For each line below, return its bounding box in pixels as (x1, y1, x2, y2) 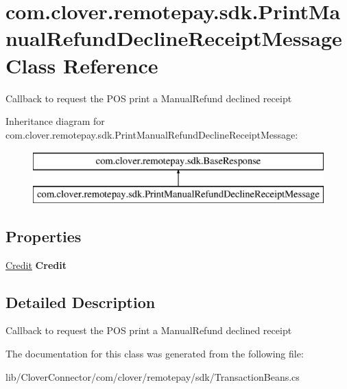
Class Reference (5, 51, 158, 79)
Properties (5, 225, 82, 246)
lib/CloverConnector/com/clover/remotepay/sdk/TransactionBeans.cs (5, 369, 300, 384)
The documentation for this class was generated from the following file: (5, 346, 304, 361)
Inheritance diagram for (5, 114, 105, 128)
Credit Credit (5, 257, 67, 272)
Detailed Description (5, 291, 156, 312)
